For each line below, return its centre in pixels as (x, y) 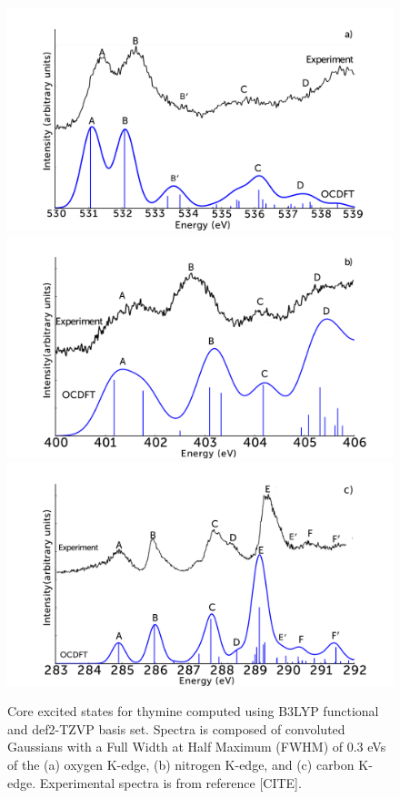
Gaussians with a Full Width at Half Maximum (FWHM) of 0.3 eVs (197, 747)
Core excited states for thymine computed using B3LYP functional (193, 711)
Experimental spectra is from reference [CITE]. (170, 782)
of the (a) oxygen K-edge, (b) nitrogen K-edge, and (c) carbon (181, 764)
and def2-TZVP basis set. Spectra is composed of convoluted (176, 728)
